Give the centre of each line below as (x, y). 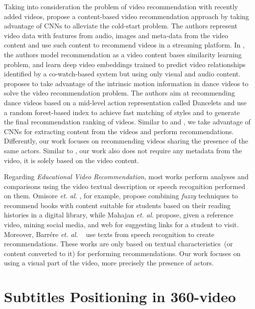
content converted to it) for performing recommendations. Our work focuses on (122, 253)
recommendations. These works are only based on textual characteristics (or (118, 244)
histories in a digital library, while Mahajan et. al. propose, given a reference (119, 215)
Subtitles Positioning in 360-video (120, 297)
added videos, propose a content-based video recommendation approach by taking (127, 16)
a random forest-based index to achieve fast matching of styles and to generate (122, 112)
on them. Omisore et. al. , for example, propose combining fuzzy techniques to (121, 196)
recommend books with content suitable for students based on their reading (117, 205)
